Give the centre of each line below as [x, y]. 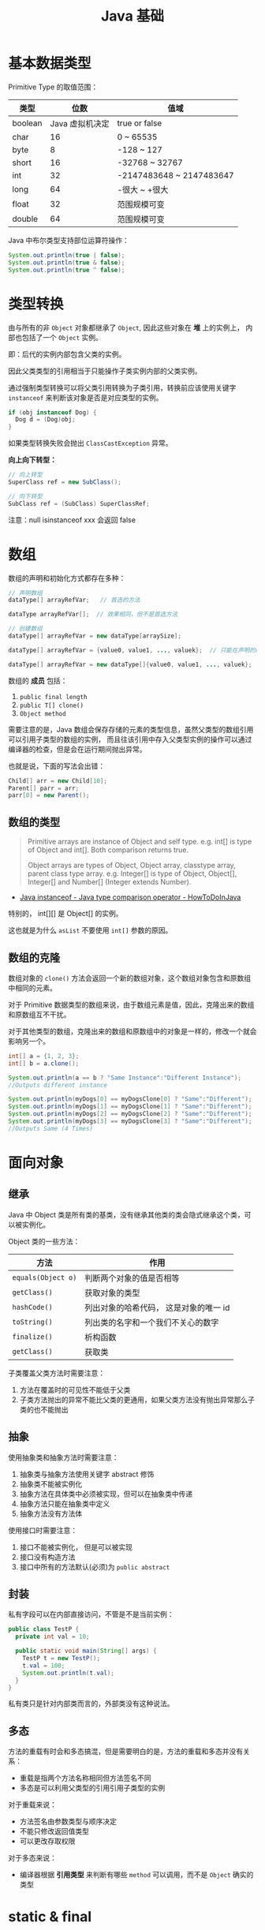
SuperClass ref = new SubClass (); [65, 482]
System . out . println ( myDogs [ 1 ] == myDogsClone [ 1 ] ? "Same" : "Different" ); [130, 1107]
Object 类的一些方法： [44, 1241]
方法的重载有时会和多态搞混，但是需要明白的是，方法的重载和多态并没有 [125, 1752]
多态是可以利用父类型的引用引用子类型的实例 [92, 1788]
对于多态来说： [32, 1858]
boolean [27, 123]
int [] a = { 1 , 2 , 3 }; [44, 1056]
